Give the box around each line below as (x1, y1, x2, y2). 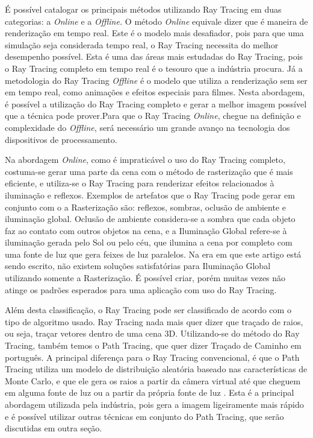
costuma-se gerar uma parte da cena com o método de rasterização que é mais (5, 165, 293, 177)
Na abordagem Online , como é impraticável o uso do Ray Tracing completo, (5, 153, 285, 166)
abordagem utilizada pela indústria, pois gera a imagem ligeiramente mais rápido (5, 398, 304, 410)
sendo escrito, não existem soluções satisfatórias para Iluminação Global (5, 259, 271, 272)
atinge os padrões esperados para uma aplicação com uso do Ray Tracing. (5, 283, 277, 296)
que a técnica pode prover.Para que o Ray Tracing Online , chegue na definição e (5, 109, 301, 122)
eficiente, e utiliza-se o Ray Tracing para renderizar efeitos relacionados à (5, 177, 274, 189)
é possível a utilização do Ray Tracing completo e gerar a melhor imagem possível (5, 97, 307, 110)
